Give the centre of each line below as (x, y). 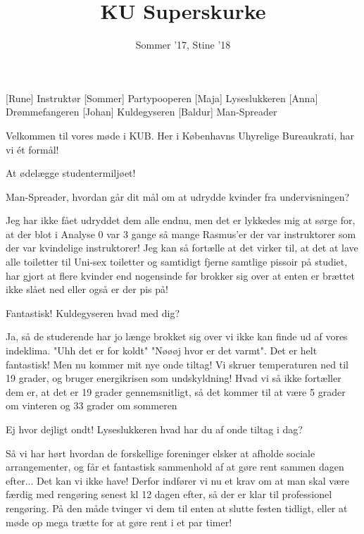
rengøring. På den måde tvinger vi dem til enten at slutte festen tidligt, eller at (177, 508)
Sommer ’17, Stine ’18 (183, 45)
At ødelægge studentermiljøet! (71, 173)
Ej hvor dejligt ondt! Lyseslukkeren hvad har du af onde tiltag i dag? (154, 429)
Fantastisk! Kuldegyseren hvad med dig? (93, 312)
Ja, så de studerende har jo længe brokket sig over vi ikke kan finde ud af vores (177, 336)
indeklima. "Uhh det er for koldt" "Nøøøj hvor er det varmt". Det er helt (162, 350)
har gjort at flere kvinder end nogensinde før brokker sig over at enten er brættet (181, 275)
